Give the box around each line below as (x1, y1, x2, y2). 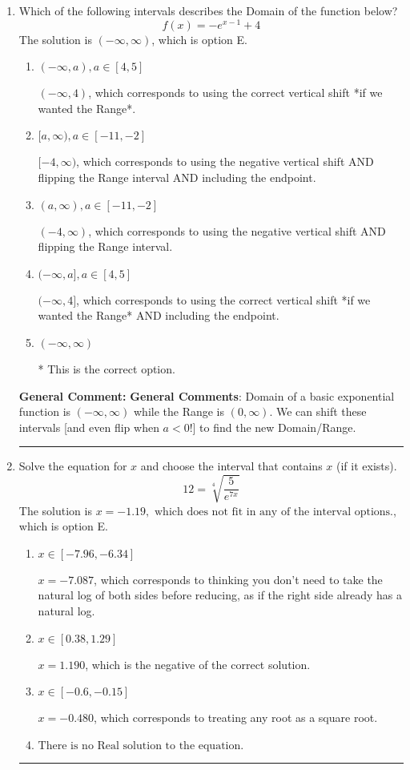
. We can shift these (269, 403, 367, 420)
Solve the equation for (18, 458, 127, 474)
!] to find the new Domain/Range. (189, 418, 356, 435)
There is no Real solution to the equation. (38, 740, 244, 752)
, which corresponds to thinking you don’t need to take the (94, 570, 383, 587)
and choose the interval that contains (140, 458, 323, 474)
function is (18, 403, 71, 420)
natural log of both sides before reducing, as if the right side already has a (38, 587, 403, 603)
